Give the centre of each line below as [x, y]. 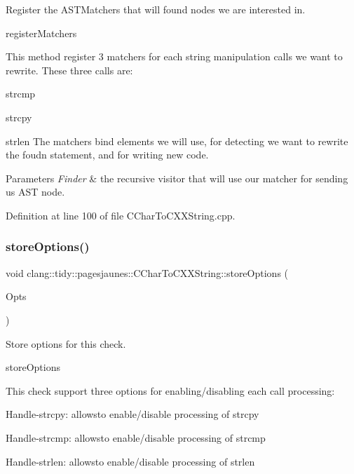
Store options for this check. [66, 343]
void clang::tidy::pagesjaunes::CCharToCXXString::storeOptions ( [147, 272]
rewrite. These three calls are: [69, 70]
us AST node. [35, 192]
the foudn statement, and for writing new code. [107, 155]
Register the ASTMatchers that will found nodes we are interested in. [156, 9]
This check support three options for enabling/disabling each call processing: [170, 390]
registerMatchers [41, 33]
